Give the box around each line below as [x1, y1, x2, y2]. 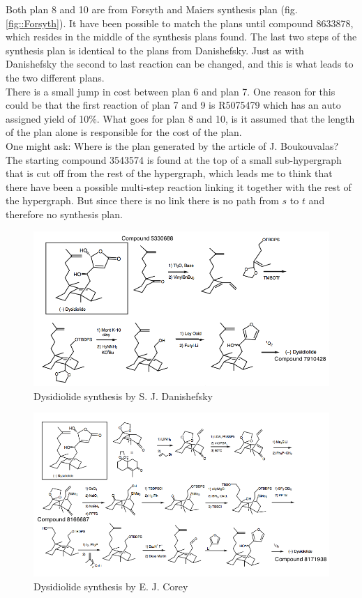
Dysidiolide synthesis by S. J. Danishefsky [33, 388, 213, 403]
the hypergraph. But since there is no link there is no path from [6, 193, 279, 208]
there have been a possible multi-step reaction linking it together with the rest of [6, 179, 352, 194]
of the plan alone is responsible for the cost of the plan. [6, 125, 242, 139]
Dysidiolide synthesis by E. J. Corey [33, 578, 188, 593]
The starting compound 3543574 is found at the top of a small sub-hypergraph [6, 152, 342, 167]
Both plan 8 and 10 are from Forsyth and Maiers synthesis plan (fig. [6, 2, 298, 16]
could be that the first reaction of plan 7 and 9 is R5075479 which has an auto [6, 98, 341, 112]
